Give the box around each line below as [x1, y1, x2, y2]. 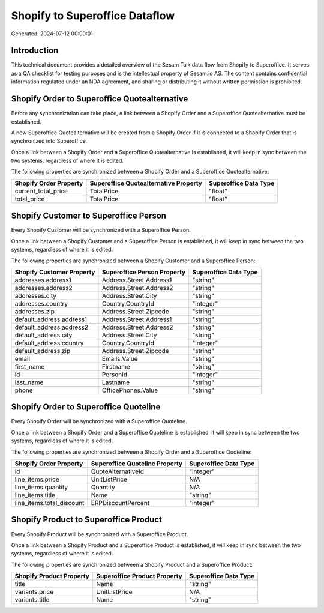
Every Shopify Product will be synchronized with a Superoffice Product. [11, 530, 188, 537]
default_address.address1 [14, 315, 87, 324]
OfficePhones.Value [101, 386, 158, 394]
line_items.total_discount [14, 499, 85, 507]
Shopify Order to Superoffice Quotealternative [11, 94, 188, 104]
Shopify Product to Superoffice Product [11, 515, 162, 525]
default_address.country [14, 339, 84, 347]
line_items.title [14, 491, 55, 500]
